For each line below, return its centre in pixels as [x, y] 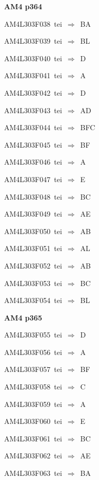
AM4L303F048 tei [33, 196]
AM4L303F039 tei [33, 41]
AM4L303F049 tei [33, 214]
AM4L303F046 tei [33, 162]
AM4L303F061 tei [33, 438]
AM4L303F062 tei [33, 456]
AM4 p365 [23, 317]
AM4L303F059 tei [33, 404]
